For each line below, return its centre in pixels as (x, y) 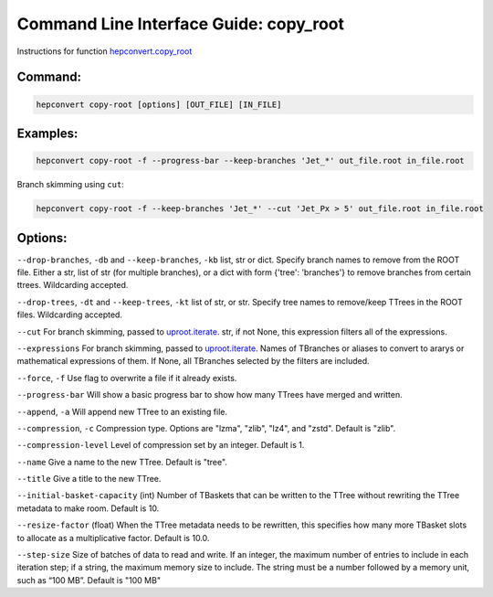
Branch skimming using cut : (71, 185)
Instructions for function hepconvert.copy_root (105, 51)
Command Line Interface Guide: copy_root (181, 24)
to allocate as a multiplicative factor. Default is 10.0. (113, 538)
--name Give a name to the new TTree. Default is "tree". (122, 462)
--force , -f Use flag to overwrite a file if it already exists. (127, 378)
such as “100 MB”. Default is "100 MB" (89, 580)
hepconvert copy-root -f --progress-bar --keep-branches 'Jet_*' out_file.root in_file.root (250, 161)
